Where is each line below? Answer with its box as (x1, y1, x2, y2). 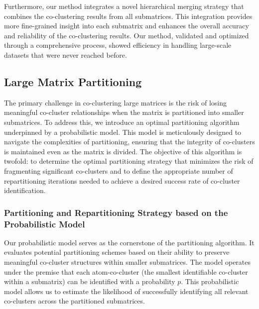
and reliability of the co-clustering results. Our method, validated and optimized (4, 30, 249, 40)
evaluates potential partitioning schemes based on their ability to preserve (4, 247, 230, 257)
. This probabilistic (181, 276, 239, 287)
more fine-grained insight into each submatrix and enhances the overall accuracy (4, 20, 249, 31)
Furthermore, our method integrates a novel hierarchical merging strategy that (4, 1, 244, 11)
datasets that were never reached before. (4, 49, 127, 60)
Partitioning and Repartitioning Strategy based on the (4, 206, 228, 218)
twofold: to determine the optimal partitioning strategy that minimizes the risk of (4, 156, 254, 166)
